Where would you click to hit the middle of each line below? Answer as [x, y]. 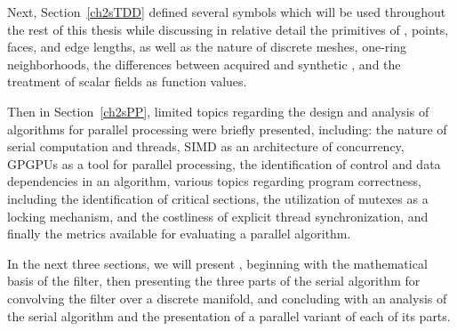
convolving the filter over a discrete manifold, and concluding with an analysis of [227, 298]
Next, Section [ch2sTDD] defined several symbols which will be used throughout [227, 12]
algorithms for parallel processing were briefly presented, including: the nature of [227, 129]
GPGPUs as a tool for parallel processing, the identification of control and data [224, 163]
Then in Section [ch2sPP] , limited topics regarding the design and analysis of [218, 111]
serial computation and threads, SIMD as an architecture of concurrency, [206, 146]
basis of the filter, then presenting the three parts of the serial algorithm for [214, 281]
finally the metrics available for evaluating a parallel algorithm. [179, 234]
